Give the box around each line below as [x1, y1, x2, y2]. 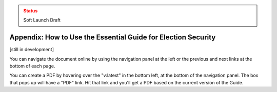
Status [23, 8, 38, 14]
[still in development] [9, 47, 54, 53]
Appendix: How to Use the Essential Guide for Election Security [9, 33, 216, 42]
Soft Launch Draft [23, 17, 61, 23]
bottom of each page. [9, 63, 55, 69]
